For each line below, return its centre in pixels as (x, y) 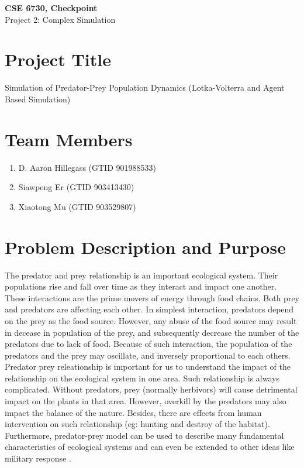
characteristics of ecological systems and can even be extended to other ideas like (150, 447)
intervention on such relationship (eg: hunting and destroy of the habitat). (137, 424)
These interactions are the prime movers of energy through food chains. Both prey (152, 297)
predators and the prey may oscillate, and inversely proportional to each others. (148, 355)
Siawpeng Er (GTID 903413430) (76, 187)
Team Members (69, 139)
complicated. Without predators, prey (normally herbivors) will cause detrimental (151, 389)
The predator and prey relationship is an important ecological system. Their (141, 275)
